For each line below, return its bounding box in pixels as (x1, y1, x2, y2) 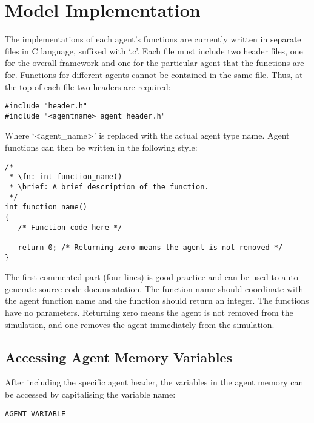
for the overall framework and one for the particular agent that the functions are (5, 56, 304, 69)
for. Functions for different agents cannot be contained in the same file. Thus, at (5, 68, 303, 80)
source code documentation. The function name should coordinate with (39, 282, 304, 295)
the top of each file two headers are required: (5, 80, 171, 93)
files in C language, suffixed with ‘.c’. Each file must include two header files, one (5, 44, 303, 57)
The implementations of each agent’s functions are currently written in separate (5, 33, 301, 45)
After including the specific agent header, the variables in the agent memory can (5, 376, 304, 389)
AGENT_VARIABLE (5, 409, 66, 418)
